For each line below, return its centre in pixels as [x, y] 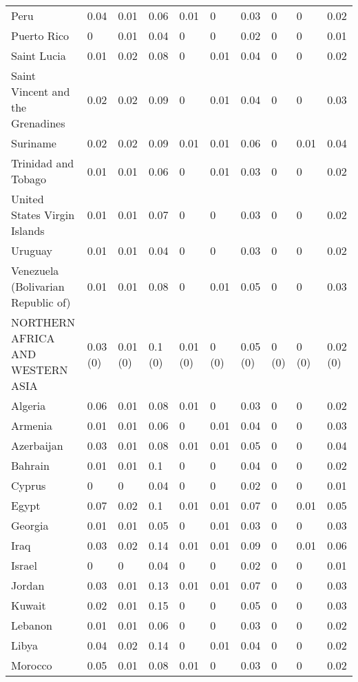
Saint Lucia [39, 55]
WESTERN [40, 370]
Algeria [29, 405]
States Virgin [43, 215]
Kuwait [29, 605]
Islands [28, 230]
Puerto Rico [40, 35]
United [28, 199]
